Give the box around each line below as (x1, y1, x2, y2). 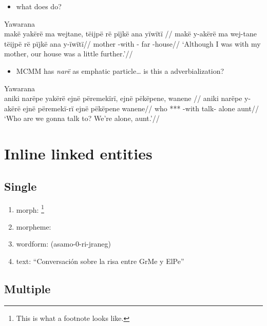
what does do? (16, 1, 62, 11)
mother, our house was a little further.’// (4, 48, 133, 59)
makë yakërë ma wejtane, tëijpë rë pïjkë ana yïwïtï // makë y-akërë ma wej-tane (4, 28, 257, 39)
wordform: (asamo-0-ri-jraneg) (16, 238, 111, 249)
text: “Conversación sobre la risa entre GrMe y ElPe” (16, 255, 184, 266)
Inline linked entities (4, 143, 152, 164)
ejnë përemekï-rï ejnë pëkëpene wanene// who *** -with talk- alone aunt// (23, 103, 259, 113)
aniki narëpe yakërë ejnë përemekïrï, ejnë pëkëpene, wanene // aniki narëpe (4, 93, 242, 104)
